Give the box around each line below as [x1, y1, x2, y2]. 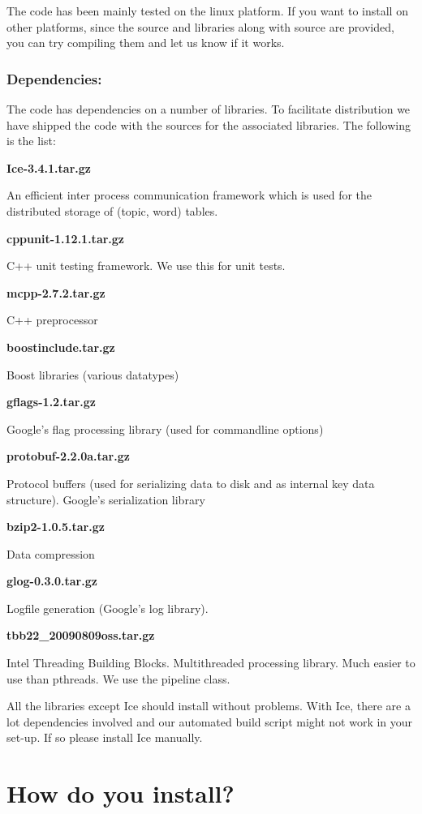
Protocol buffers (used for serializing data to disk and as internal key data [6, 474, 375, 491]
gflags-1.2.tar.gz [6, 393, 97, 410]
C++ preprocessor [6, 311, 98, 328]
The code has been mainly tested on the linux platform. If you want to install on [6, 2, 408, 19]
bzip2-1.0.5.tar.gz [6, 518, 105, 535]
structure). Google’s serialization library [6, 491, 205, 508]
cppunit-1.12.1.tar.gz [6, 229, 125, 246]
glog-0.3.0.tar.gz [6, 572, 97, 589]
